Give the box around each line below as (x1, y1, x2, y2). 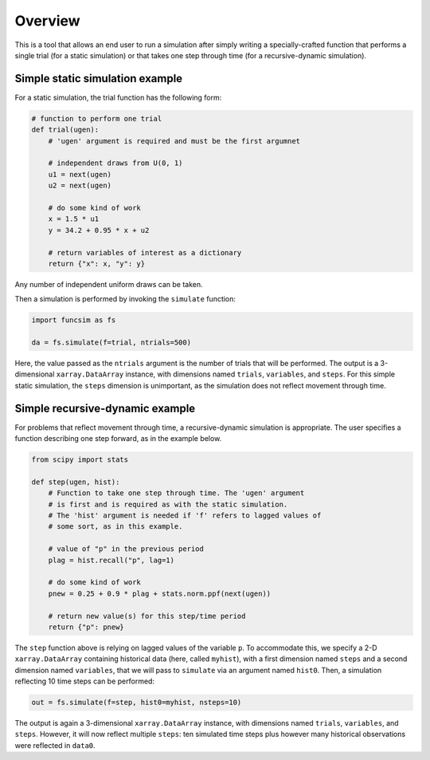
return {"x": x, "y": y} (48, 259, 146, 268)
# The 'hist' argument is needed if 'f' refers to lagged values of (48, 511, 322, 520)
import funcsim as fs (31, 316, 116, 325)
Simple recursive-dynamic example (14, 401, 196, 415)
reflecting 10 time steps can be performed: (14, 676, 155, 686)
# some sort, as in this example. (48, 522, 183, 531)
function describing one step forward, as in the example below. (14, 434, 222, 443)
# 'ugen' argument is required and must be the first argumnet (48, 136, 301, 145)
